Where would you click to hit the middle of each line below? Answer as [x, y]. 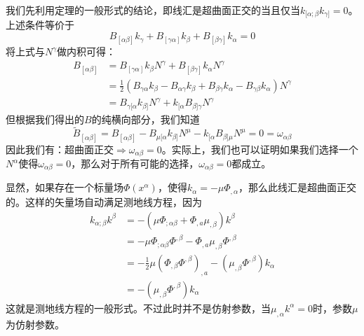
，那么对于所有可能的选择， [135, 163]
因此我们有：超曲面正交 [60, 149]
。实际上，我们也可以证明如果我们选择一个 [260, 149]
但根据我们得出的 [45, 119]
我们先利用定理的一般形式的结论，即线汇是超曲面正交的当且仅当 [153, 10]
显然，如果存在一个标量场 [65, 187]
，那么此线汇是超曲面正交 [298, 187]
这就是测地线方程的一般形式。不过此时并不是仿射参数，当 [138, 308]
